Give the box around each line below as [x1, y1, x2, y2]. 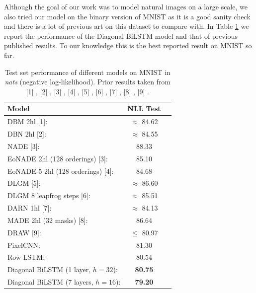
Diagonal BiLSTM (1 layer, [7, 264, 91, 275]
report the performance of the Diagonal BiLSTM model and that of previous [4, 30, 238, 41]
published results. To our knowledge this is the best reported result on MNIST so [4, 40, 252, 51]
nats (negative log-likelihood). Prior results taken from [4, 76, 171, 87]
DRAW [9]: [7, 227, 41, 237]
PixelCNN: [7, 239, 40, 250]
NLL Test [127, 103, 161, 114]
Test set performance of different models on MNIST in [4, 67, 171, 77]
